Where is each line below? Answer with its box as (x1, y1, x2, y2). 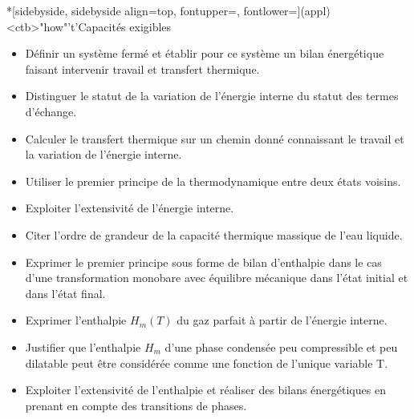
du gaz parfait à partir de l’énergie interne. (177, 312, 388, 328)
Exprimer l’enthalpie (25, 312, 127, 328)
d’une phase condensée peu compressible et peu (164, 338, 398, 355)
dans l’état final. (25, 284, 106, 301)
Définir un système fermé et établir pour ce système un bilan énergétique (25, 45, 384, 62)
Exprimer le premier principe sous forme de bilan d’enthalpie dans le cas (25, 253, 382, 270)
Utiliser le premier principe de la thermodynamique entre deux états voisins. (25, 172, 401, 189)
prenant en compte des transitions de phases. (25, 397, 247, 413)
